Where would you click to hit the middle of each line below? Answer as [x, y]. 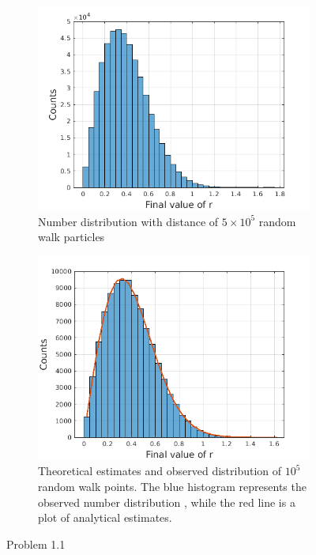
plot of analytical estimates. [105, 517]
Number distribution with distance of [128, 221]
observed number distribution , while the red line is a [167, 502]
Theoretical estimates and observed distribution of [160, 471]
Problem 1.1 [36, 544]
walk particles [71, 237]
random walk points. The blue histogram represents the [172, 486]
